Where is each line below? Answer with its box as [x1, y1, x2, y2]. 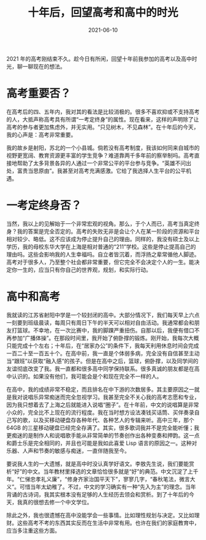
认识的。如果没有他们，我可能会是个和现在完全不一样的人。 [11, 372, 162, 380]
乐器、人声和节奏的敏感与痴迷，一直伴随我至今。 [6, 447, 130, 454]
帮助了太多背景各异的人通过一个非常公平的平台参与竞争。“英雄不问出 [17, 159, 192, 166]
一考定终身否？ [6, 199, 82, 212]
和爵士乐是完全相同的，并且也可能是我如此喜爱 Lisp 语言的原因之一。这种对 [6, 439, 197, 447]
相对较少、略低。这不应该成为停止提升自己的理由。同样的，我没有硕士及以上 [6, 235, 200, 242]
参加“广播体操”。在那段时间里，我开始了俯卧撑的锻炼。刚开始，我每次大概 [11, 334, 199, 341]
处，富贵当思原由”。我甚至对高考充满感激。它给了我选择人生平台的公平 [6, 167, 186, 174]
